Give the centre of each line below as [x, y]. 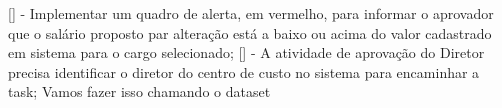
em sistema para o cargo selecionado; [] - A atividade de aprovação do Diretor [246, 52]
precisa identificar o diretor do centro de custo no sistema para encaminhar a [244, 71]
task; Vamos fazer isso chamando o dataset [139, 91]
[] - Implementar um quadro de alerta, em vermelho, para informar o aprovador [251, 13]
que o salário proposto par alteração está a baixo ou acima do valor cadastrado [250, 32]
